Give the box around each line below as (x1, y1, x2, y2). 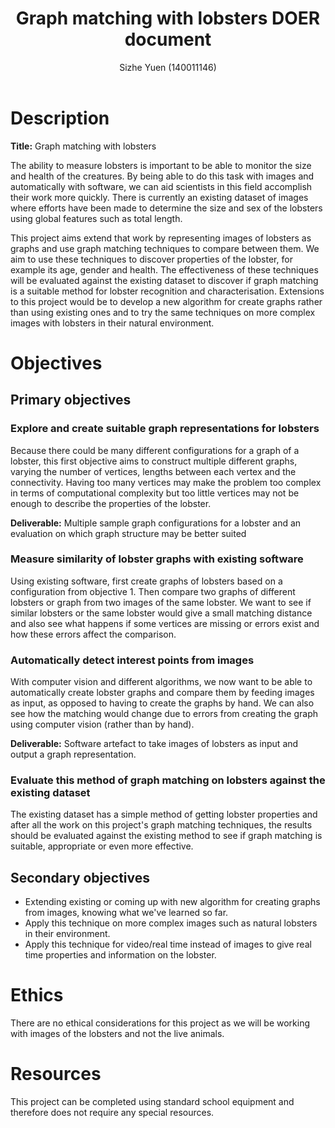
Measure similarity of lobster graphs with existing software (10, 552, 304, 566)
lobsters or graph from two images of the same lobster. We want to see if (10, 596, 312, 608)
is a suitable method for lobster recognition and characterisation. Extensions (10, 285, 325, 297)
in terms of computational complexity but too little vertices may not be (10, 487, 300, 499)
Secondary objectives (10, 869, 151, 886)
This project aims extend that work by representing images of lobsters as (10, 232, 312, 244)
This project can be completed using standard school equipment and (10, 1096, 295, 1108)
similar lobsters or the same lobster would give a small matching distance (10, 607, 313, 619)
